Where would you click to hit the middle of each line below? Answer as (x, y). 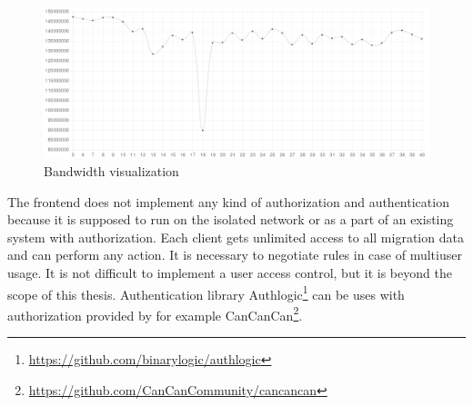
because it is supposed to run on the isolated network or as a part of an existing (231, 219)
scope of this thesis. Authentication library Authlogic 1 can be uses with (206, 292)
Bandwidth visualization (111, 171)
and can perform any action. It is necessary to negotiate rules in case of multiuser (235, 255)
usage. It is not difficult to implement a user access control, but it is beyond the (230, 272)
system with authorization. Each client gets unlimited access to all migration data (236, 237)
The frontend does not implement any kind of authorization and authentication (228, 201)
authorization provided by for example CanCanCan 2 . (155, 313)
